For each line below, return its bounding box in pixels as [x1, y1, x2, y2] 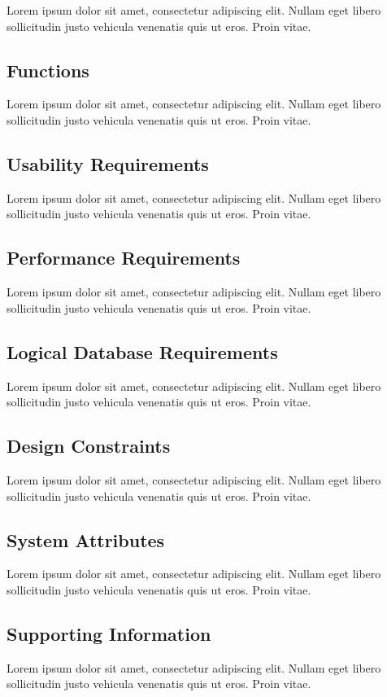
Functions [7, 57, 89, 82]
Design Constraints [7, 433, 171, 458]
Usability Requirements [7, 151, 209, 176]
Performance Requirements [7, 245, 241, 270]
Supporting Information [7, 620, 211, 646]
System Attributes [7, 527, 165, 552]
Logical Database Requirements [7, 339, 278, 364]
